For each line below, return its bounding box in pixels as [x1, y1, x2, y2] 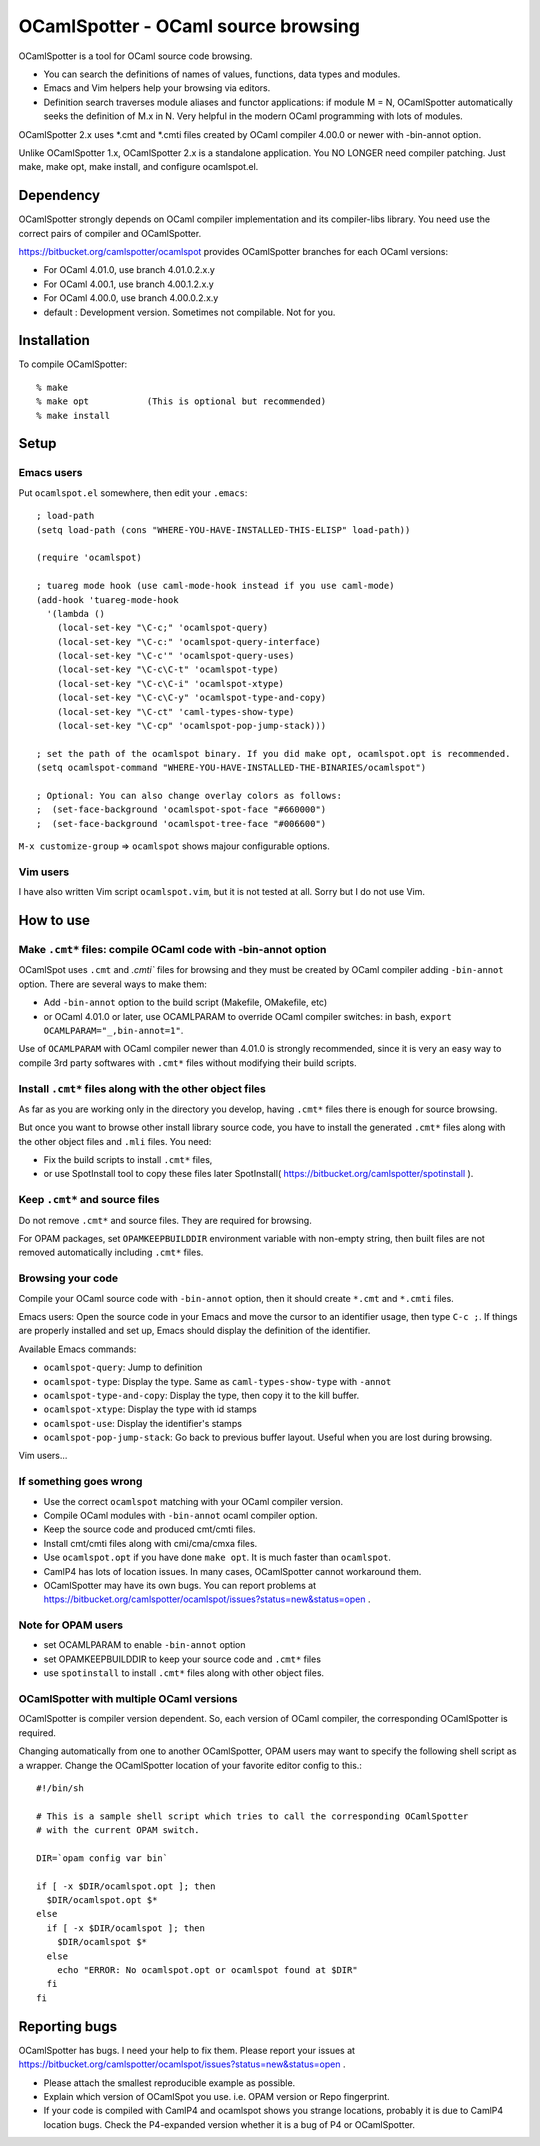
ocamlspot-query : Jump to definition [43, 1361, 203, 1374]
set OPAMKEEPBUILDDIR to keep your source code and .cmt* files [43, 1653, 322, 1665]
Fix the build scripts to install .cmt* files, [43, 1154, 213, 1166]
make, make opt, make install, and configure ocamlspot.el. [18, 161, 259, 173]
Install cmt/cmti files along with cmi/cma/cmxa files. [43, 1537, 258, 1549]
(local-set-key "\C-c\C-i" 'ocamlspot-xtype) [56, 678, 285, 689]
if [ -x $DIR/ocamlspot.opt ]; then [36, 1880, 216, 1892]
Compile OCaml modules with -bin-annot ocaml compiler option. [43, 1509, 318, 1521]
